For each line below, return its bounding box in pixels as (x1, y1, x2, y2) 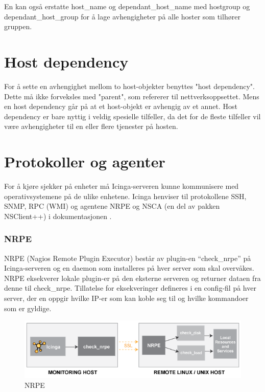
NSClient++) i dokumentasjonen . (4, 210, 112, 221)
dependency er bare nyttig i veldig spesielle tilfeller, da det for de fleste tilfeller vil (4, 111, 261, 121)
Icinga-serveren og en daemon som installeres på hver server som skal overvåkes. (4, 263, 254, 273)
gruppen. (4, 21, 32, 32)
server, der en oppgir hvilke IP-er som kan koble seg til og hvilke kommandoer (4, 292, 249, 303)
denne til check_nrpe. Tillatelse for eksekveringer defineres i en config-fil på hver (4, 282, 256, 293)
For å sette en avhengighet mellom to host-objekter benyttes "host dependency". (4, 80, 255, 91)
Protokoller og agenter (4, 151, 165, 172)
